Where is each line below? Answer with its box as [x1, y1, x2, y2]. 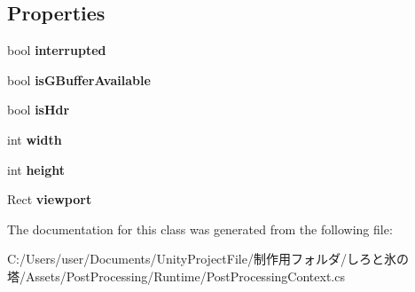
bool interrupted [7, 41, 106, 59]
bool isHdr [7, 100, 70, 119]
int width [7, 130, 62, 148]
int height [7, 160, 66, 178]
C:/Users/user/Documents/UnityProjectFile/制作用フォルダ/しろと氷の [7, 249, 409, 268]
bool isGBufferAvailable [7, 70, 151, 89]
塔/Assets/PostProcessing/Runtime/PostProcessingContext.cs [7, 266, 345, 285]
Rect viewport [7, 190, 92, 209]
